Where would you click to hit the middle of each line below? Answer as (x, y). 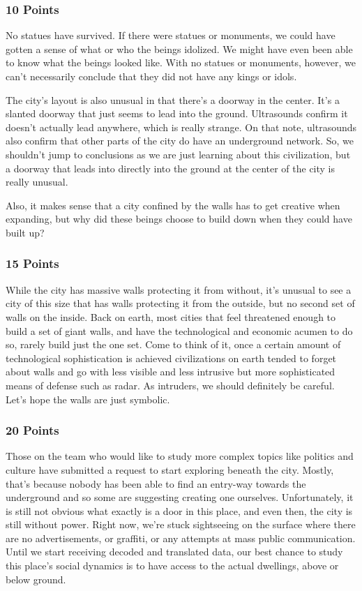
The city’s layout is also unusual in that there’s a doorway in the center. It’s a (173, 99)
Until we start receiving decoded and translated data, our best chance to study (174, 552)
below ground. (36, 579)
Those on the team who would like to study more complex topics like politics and (180, 456)
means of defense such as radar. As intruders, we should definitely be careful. (170, 385)
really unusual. (37, 182)
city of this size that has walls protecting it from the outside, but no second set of (180, 303)
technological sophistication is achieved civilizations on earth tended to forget (171, 358)
